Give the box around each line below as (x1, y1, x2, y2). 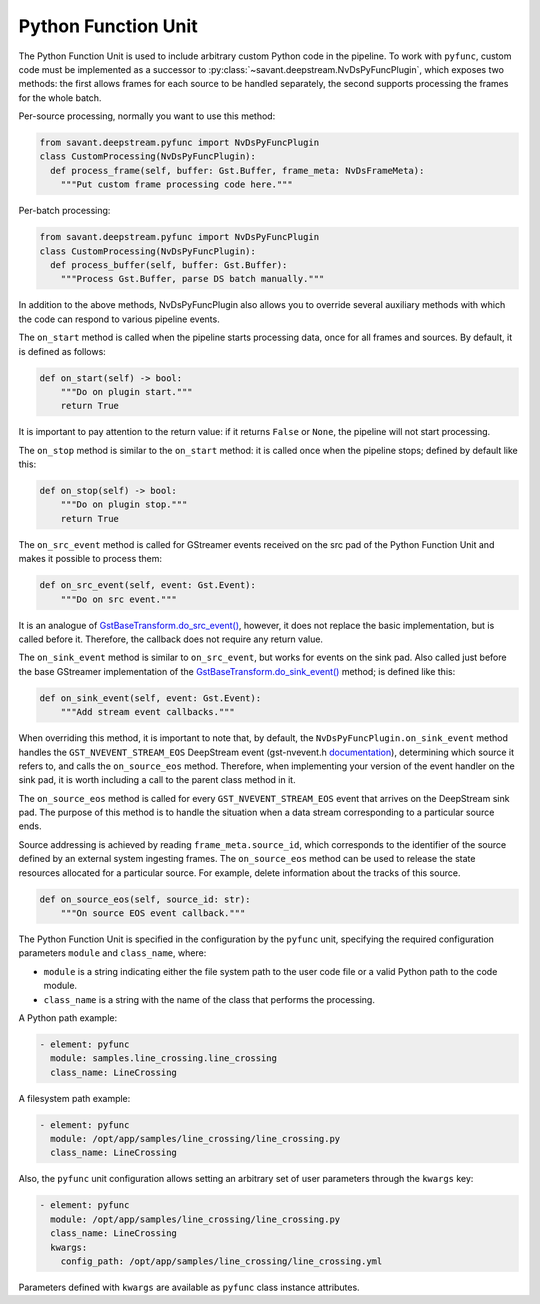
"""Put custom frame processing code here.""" (60, 179, 294, 190)
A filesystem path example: (18, 1092, 131, 1104)
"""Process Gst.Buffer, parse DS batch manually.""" (60, 273, 325, 285)
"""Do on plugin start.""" (60, 386, 194, 397)
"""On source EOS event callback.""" (60, 908, 246, 919)
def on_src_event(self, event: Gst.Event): (39, 580, 257, 591)
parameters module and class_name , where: (18, 947, 207, 959)
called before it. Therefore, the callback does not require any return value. (18, 633, 324, 645)
